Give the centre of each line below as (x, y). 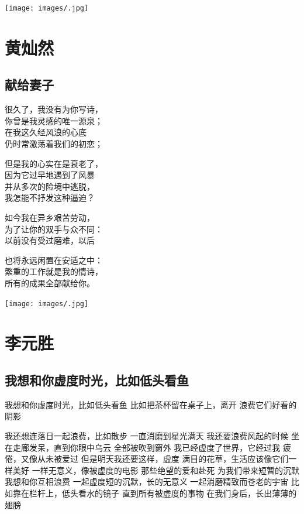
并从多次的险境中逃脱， (50, 186)
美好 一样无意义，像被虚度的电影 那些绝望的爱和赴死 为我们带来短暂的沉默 (156, 470)
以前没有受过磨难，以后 (50, 240)
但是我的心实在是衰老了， (54, 163)
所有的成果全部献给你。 (50, 282)
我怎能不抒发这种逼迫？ (50, 198)
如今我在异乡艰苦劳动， (50, 217)
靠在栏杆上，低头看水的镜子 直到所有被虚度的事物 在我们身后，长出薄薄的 (155, 493)
